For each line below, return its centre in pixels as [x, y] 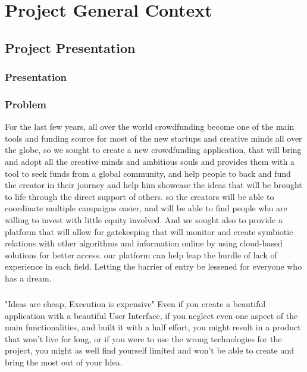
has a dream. [28, 278]
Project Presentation [70, 47]
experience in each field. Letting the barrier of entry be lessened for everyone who [153, 266]
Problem [26, 104]
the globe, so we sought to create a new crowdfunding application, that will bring [153, 150]
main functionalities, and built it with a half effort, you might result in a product [153, 327]
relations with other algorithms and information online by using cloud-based [144, 243]
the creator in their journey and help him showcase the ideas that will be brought [153, 185]
